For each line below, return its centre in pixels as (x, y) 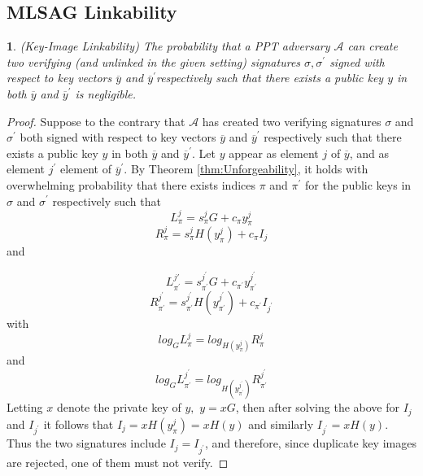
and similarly (281, 424)
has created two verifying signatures (292, 121)
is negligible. (105, 93)
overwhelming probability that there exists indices (131, 184)
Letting (25, 407)
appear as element (274, 153)
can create (373, 46)
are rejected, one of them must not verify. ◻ (118, 463)
